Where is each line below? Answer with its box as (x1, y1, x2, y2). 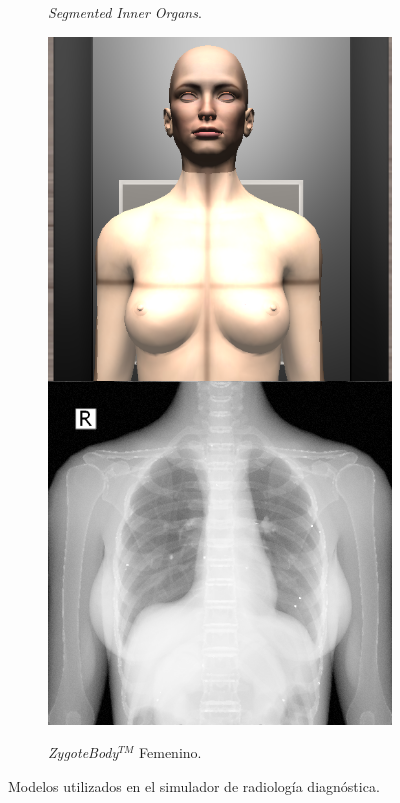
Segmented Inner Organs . (48, 2, 202, 22)
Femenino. (139, 742, 202, 763)
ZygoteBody (48, 742, 119, 763)
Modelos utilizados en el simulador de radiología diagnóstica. (8, 775, 380, 796)
